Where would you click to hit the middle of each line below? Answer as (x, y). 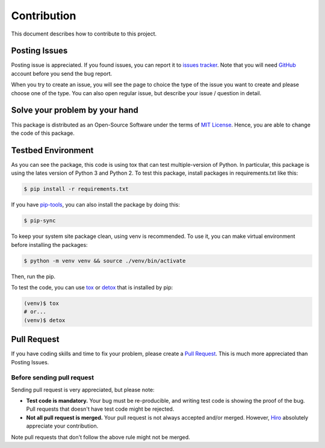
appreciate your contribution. (62, 426)
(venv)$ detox (45, 320)
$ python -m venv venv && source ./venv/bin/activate (105, 261)
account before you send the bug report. (62, 73)
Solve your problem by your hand (75, 110)
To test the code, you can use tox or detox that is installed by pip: (92, 287)
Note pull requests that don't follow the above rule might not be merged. (101, 437)
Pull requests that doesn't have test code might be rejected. (100, 409)
